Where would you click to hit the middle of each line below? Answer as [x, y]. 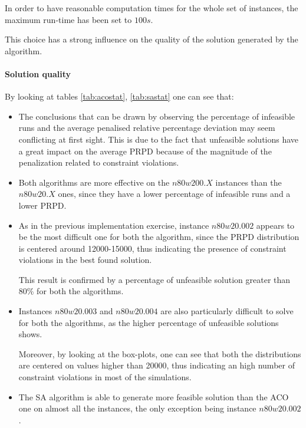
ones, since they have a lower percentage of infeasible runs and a [174, 194]
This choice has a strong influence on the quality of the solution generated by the [152, 39]
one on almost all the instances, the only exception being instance [137, 408]
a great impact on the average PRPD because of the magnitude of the [145, 151]
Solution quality [38, 73]
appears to [275, 225]
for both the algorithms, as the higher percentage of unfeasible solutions [149, 322]
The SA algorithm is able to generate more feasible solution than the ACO [154, 396]
